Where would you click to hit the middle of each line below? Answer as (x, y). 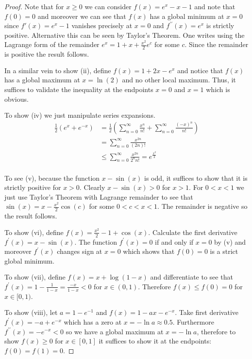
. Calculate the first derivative (193, 232)
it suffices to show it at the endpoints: (155, 341)
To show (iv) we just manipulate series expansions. (80, 115)
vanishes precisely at (102, 25)
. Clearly (92, 187)
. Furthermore (193, 321)
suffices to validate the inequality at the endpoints (79, 89)
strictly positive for (33, 187)
